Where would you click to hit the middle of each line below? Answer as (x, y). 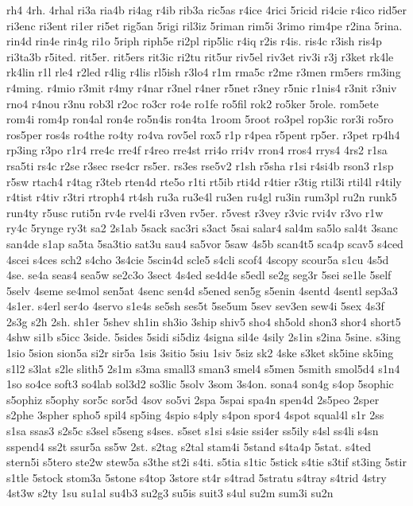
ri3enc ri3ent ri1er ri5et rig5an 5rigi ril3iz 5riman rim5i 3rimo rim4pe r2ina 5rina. (205, 25)
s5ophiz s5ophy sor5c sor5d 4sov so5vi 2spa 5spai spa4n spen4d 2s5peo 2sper (193, 399)
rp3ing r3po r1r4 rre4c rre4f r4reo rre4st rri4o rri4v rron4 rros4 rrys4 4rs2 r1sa (197, 150)
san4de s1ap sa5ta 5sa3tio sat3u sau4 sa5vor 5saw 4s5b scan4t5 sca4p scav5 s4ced (205, 243)
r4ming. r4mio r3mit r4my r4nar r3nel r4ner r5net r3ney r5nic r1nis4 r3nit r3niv (202, 87)
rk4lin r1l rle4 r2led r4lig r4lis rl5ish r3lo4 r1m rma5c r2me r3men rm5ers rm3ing (204, 72)
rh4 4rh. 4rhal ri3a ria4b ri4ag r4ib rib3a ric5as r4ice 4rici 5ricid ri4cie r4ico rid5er (206, 10)
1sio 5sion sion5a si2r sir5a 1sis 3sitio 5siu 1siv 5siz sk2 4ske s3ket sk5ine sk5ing (200, 353)
